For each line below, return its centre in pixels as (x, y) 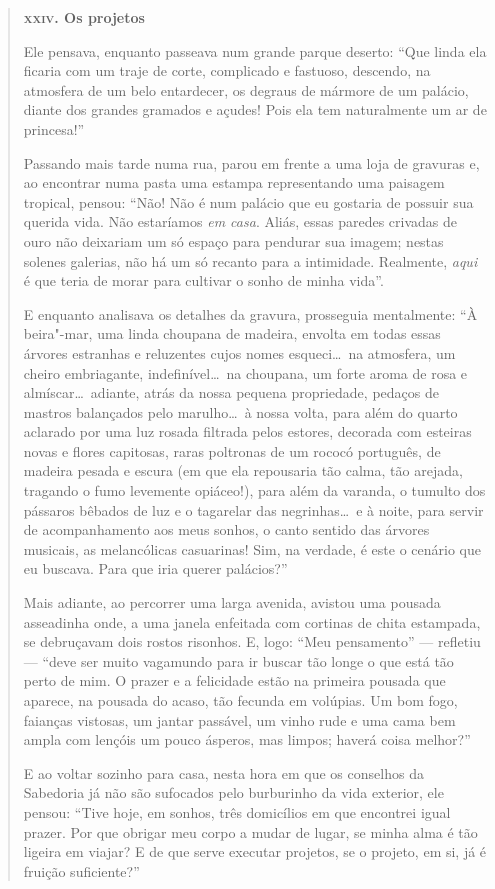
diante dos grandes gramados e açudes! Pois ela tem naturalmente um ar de (255, 109)
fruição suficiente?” (81, 870)
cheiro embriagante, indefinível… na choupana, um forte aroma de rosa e (245, 372)
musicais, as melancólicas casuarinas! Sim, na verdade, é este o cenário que (252, 548)
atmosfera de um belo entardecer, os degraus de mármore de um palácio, (246, 89)
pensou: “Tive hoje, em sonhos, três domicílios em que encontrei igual (237, 811)
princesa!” (54, 128)
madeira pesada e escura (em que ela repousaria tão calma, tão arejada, (243, 470)
